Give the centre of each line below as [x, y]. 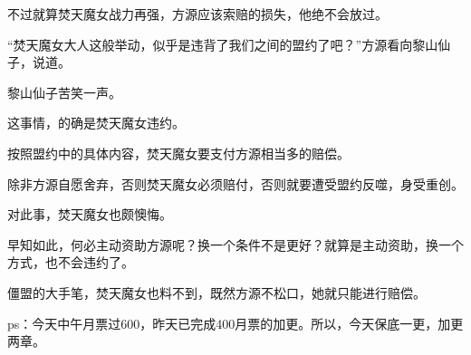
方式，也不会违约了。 [71, 262]
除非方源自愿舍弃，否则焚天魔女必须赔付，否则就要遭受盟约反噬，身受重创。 [235, 183]
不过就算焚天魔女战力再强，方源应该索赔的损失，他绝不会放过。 [197, 14]
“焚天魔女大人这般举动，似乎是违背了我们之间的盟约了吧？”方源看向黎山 [223, 44]
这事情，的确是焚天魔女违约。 [96, 123]
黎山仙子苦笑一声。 [64, 92]
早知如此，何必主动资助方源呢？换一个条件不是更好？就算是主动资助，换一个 [235, 244]
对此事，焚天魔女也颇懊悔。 [90, 214]
